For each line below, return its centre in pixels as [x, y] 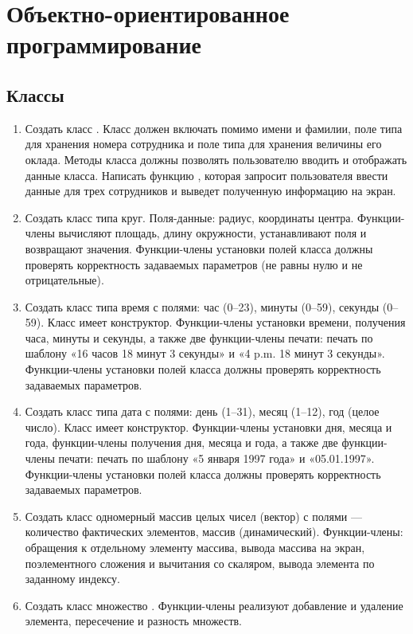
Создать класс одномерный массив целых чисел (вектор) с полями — [193, 516]
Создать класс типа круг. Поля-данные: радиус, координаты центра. [189, 217]
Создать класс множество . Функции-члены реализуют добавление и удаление [214, 605]
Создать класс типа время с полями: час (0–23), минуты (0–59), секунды [202, 306]
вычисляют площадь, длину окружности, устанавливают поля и [212, 233]
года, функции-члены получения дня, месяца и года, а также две [181, 442]
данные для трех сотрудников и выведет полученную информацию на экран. [210, 191]
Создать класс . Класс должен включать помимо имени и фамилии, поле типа [214, 128]
